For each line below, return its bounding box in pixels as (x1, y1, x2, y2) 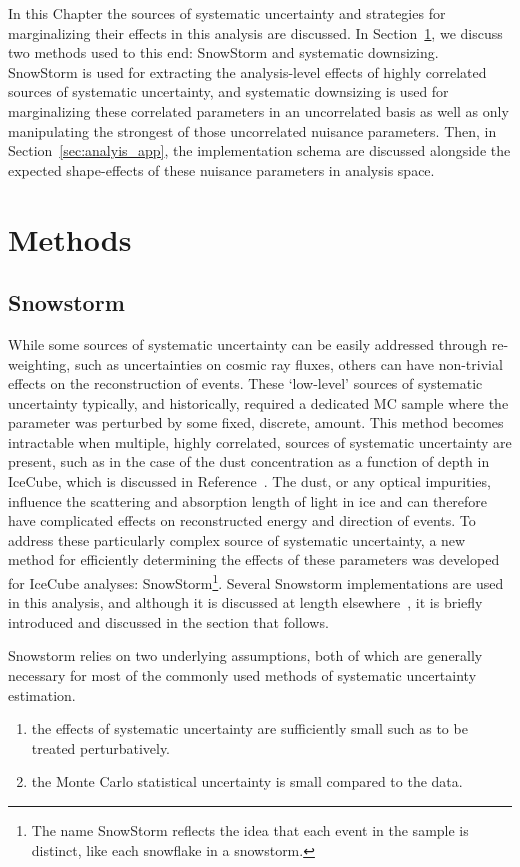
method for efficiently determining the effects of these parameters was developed (8, 549, 500, 570)
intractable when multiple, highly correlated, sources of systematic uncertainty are (8, 431, 512, 452)
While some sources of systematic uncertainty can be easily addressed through (8, 333, 488, 354)
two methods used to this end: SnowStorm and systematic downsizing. (8, 42, 439, 63)
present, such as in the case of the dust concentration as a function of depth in (8, 451, 490, 472)
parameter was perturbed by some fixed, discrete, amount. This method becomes (8, 412, 504, 433)
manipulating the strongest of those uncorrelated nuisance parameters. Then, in (8, 120, 497, 141)
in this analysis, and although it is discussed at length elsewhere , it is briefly (8, 592, 483, 613)
